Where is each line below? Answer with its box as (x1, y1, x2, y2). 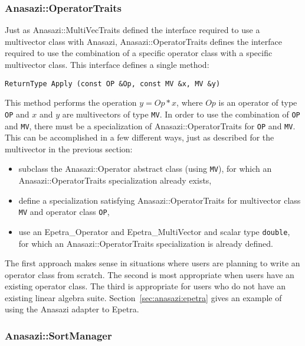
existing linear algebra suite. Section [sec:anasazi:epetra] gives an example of (5, 291, 282, 303)
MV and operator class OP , (18, 205, 110, 218)
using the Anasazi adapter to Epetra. (5, 303, 139, 315)
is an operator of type (218, 96, 297, 109)
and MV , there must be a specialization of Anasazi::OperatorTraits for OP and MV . (5, 119, 296, 132)
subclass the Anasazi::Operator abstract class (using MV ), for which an (18, 162, 272, 175)
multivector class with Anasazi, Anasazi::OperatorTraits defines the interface (5, 35, 283, 47)
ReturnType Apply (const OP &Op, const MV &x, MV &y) (5, 79, 221, 88)
